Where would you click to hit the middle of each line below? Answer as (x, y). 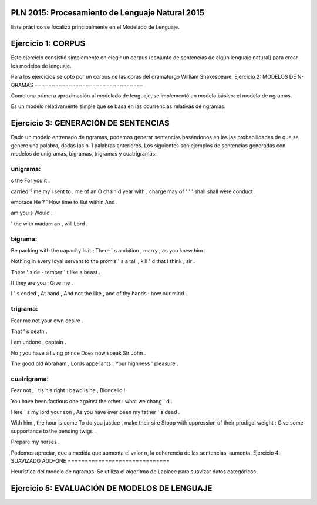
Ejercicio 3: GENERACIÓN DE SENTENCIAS (90, 123)
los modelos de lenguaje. (41, 66)
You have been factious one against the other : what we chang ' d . (92, 401)
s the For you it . (30, 181)
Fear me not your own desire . (47, 321)
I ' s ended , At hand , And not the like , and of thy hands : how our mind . (99, 294)
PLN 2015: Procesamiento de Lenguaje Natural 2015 (108, 13)
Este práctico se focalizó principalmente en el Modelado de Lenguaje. (95, 27)
